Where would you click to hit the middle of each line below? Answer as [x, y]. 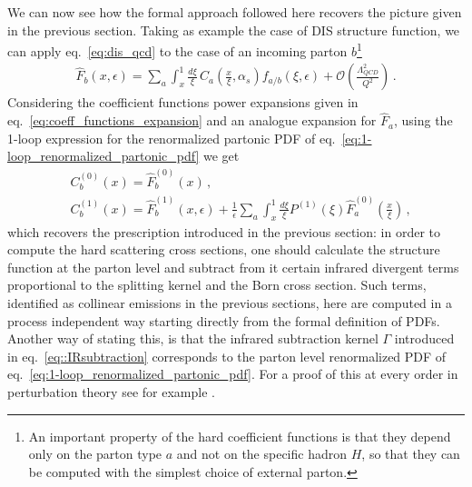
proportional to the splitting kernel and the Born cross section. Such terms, [217, 285]
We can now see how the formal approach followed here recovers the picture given [235, 12]
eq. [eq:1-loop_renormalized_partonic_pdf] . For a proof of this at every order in [233, 374]
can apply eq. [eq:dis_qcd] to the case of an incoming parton [177, 50]
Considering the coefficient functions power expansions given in [183, 102]
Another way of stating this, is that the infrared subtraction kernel [193, 338]
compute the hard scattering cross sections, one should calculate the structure [224, 249]
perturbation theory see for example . [111, 392]
